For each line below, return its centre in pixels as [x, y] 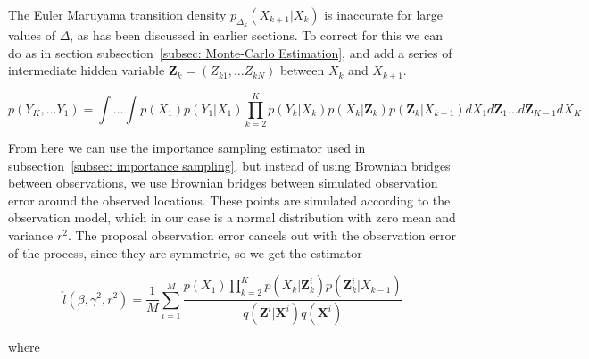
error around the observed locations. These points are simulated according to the [229, 200]
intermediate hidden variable [87, 70]
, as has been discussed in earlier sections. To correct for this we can [256, 35]
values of [32, 35]
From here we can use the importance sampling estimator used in [187, 147]
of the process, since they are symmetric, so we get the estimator [185, 252]
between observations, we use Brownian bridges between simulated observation [223, 183]
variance [31, 234]
